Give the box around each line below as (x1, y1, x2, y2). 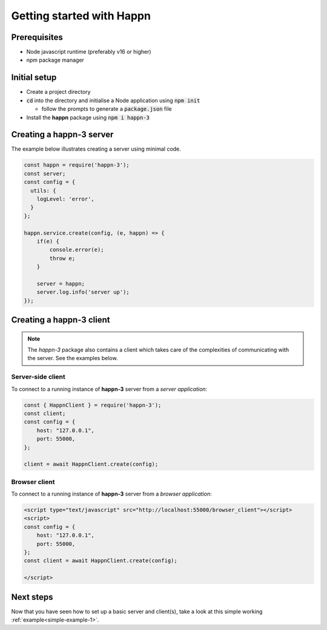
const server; (24, 170, 66, 177)
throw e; (49, 255, 76, 261)
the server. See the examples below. (27, 355, 118, 362)
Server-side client (11, 373, 66, 381)
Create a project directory (26, 88, 91, 96)
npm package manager (26, 56, 85, 64)
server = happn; (36, 280, 85, 287)
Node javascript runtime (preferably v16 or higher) (26, 48, 151, 56)
